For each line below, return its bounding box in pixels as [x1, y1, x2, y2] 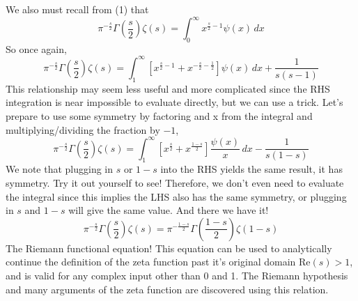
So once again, [6, 41, 67, 56]
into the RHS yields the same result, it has [160, 162, 343, 176]
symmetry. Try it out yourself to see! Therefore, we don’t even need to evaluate [6, 176, 344, 190]
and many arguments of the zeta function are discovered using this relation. [6, 281, 329, 296]
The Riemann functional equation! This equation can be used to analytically [6, 240, 332, 255]
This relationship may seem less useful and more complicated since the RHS [6, 81, 330, 95]
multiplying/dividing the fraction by [6, 122, 160, 137]
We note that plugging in [6, 162, 114, 176]
